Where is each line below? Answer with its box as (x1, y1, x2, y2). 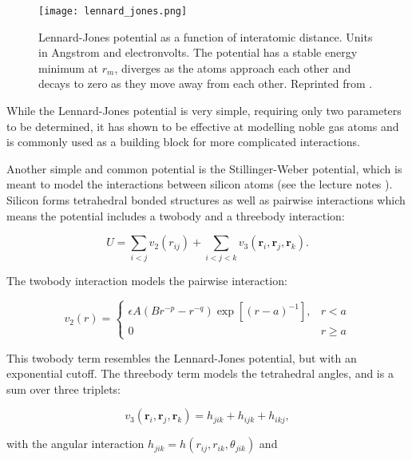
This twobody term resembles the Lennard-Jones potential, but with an (6, 349, 357, 366)
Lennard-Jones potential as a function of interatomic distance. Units (38, 28, 373, 45)
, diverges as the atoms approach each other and (114, 59, 351, 76)
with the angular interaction (6, 435, 145, 452)
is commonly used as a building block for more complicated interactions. (6, 133, 360, 150)
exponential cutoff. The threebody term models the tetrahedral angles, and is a (6, 365, 394, 382)
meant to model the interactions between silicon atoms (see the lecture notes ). (6, 176, 393, 192)
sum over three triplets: (6, 380, 121, 397)
